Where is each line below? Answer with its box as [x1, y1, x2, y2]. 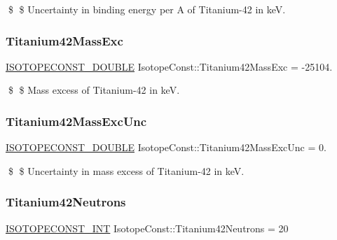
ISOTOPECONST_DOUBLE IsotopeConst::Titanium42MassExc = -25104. [6, 59, 333, 73]
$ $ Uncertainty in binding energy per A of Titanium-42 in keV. [8, 2, 286, 16]
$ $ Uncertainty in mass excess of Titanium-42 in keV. [8, 163, 245, 178]
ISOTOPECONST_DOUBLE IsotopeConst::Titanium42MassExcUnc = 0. [6, 140, 326, 155]
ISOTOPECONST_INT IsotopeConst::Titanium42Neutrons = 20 [6, 220, 289, 235]
